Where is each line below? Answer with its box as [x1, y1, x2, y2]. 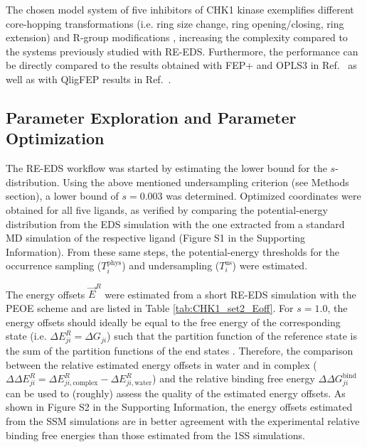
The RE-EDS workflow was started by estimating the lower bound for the [6, 161, 327, 176]
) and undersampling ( [122, 258, 220, 273]
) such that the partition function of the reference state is [107, 328, 357, 343]
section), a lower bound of [6, 188, 119, 203]
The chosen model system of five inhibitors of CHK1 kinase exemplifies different [6, 2, 354, 16]
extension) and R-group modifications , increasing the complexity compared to [6, 30, 348, 45]
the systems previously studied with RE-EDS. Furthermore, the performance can [6, 43, 358, 58]
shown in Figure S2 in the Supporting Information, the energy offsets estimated [6, 399, 353, 414]
